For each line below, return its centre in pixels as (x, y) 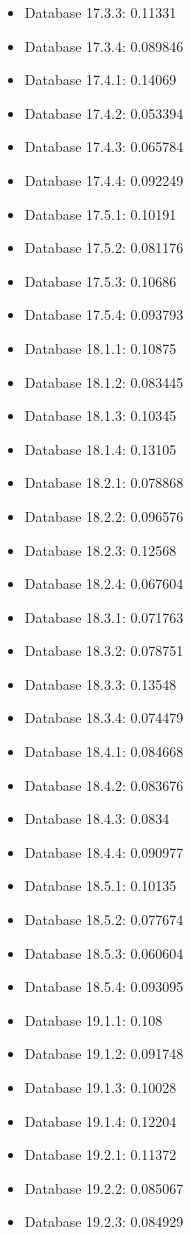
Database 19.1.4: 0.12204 (100, 1120)
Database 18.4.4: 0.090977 (104, 851)
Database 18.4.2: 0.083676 (104, 784)
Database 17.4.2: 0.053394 (104, 112)
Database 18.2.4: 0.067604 (104, 583)
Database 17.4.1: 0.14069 (100, 79)
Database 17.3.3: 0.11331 (100, 12)
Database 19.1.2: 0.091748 (104, 1053)
